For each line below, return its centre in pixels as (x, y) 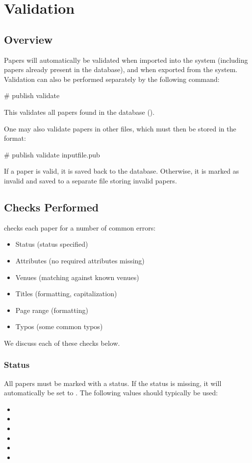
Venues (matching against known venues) (77, 277)
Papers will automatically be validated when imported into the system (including (126, 60)
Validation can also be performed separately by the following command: (112, 79)
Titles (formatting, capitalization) (66, 294)
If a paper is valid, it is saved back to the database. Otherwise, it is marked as (122, 171)
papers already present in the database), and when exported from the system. (121, 69)
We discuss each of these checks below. (62, 343)
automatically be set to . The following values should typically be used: (111, 393)
